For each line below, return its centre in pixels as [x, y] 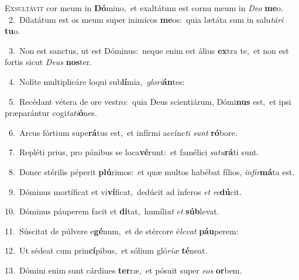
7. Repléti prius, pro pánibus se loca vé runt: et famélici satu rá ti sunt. [134, 152]
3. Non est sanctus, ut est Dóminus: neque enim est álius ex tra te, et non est [149, 50]
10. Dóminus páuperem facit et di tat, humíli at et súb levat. [112, 211]
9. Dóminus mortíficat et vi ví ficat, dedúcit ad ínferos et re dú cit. [125, 191]
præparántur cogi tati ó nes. [51, 113]
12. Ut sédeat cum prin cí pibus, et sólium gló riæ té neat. [106, 250]
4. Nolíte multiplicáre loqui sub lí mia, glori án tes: [97, 81]
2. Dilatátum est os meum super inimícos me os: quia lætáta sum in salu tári [146, 19]
